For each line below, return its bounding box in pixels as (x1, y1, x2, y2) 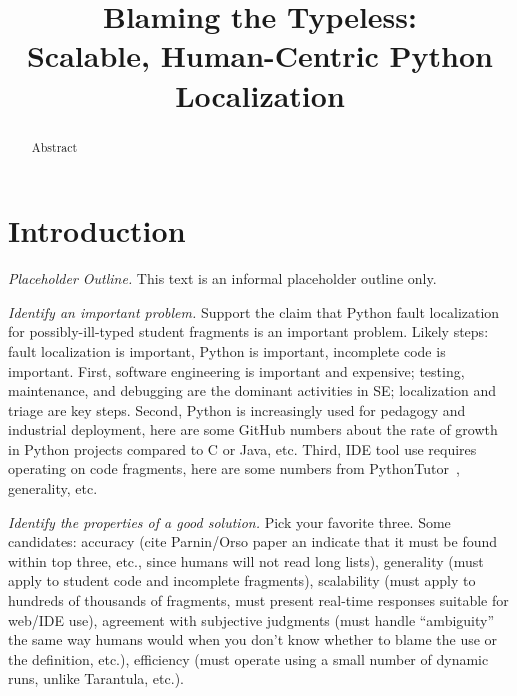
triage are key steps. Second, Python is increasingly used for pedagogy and (8, 399, 466, 420)
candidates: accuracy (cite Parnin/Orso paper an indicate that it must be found (8, 531, 498, 552)
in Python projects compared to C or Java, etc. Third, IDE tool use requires (8, 438, 477, 459)
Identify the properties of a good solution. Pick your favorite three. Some (8, 511, 451, 532)
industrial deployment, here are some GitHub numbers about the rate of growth (8, 419, 498, 440)
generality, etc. (8, 478, 98, 499)
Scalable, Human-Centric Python (26, 35, 494, 76)
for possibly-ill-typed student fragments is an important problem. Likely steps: (8, 321, 489, 342)
